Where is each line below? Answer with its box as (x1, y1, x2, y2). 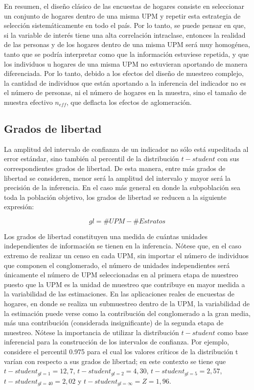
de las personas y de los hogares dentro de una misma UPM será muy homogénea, (4, 39, 250, 49)
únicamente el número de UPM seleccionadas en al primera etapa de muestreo (4, 269, 238, 280)
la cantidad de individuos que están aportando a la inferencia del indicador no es (4, 77, 246, 88)
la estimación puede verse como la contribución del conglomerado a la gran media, (4, 308, 251, 318)
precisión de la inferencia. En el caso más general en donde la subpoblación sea (4, 182, 240, 193)
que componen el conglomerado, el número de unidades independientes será (4, 260, 230, 270)
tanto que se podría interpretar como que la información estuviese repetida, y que (4, 49, 249, 59)
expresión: (4, 201, 34, 212)
